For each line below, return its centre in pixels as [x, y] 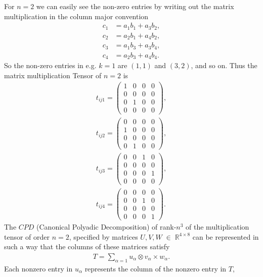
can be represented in [226, 236]
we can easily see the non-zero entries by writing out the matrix [135, 6]
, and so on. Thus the [224, 65]
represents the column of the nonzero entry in [156, 268]
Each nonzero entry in [38, 268]
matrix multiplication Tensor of [53, 75]
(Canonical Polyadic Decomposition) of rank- [106, 227]
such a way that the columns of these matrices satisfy [87, 246]
